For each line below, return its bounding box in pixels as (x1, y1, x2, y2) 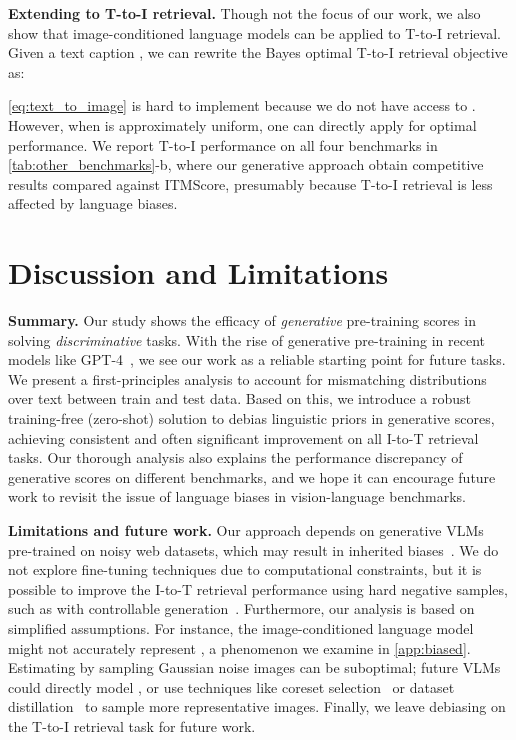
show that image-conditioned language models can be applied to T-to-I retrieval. (8, 22, 501, 43)
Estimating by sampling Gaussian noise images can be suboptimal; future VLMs (8, 657, 501, 678)
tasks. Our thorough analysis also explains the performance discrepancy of (8, 447, 463, 468)
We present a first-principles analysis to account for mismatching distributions (8, 368, 487, 389)
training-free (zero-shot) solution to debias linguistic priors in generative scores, (8, 408, 495, 429)
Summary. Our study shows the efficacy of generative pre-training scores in (8, 310, 476, 331)
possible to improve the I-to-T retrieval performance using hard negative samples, (8, 578, 508, 599)
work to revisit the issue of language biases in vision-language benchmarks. (8, 486, 466, 507)
